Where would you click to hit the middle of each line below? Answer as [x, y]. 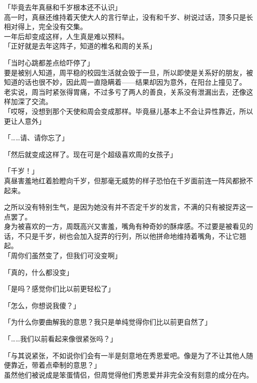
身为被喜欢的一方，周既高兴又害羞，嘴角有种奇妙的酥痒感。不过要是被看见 [125, 226]
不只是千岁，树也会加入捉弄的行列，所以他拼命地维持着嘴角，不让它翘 [132, 236]
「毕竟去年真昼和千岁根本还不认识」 [63, 7]
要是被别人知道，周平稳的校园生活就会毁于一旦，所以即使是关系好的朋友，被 [128, 72]
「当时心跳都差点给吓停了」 [49, 62]
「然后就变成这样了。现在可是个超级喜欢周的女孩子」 [90, 154]
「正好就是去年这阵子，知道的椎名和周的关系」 [80, 46]
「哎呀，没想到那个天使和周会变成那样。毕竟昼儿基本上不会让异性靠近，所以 [128, 111]
